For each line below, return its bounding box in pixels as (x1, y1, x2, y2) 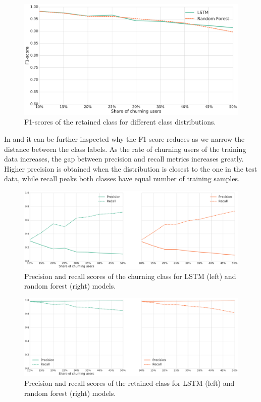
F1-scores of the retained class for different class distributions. (24, 116, 216, 127)
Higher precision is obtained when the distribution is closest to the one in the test (4, 163, 257, 174)
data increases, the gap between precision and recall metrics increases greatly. (4, 153, 244, 164)
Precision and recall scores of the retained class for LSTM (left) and (24, 378, 235, 388)
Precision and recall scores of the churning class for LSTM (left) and (24, 270, 236, 281)
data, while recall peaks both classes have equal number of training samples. (4, 173, 240, 184)
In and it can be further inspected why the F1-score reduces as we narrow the (4, 134, 245, 144)
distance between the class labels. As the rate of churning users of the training (4, 143, 246, 154)
